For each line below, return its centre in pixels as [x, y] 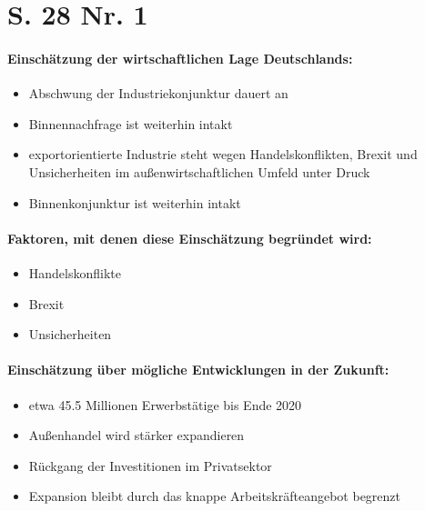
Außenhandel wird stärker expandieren [137, 435]
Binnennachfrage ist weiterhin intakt [131, 123]
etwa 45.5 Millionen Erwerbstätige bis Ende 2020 [165, 404]
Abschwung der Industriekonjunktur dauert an [158, 93]
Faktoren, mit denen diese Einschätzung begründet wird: [190, 238]
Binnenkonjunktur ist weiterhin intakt [135, 202]
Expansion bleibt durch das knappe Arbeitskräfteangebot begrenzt [215, 496]
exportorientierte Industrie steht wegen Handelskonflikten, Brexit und [223, 154]
